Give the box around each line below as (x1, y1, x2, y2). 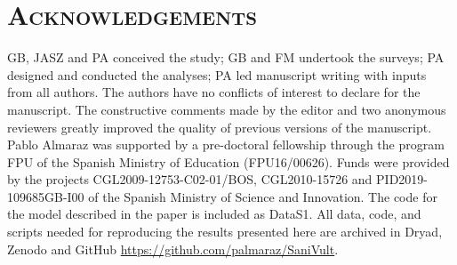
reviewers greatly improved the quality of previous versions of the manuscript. (7, 117, 432, 136)
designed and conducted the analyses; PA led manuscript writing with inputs (7, 65, 427, 84)
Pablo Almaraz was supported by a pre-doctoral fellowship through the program (7, 135, 445, 154)
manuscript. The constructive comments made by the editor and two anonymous (7, 100, 446, 118)
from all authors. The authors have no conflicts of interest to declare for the (7, 83, 421, 101)
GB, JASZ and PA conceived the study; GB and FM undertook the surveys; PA (7, 48, 445, 67)
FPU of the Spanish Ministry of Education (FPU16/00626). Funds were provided (7, 152, 450, 171)
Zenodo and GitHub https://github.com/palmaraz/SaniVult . (7, 239, 339, 258)
